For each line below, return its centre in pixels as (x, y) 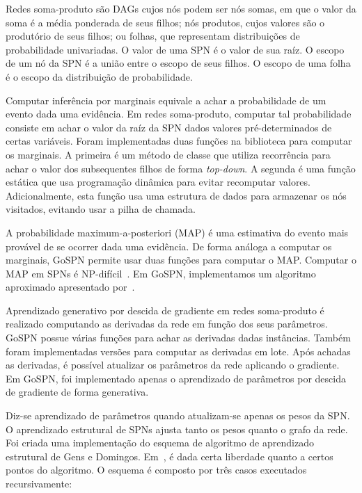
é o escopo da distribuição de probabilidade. (99, 76)
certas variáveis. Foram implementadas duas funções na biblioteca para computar (179, 141)
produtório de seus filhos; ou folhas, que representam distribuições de (153, 36)
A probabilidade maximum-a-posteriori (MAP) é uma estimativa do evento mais (177, 232)
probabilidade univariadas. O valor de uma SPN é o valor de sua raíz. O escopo (175, 49)
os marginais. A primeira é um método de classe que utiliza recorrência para (168, 154)
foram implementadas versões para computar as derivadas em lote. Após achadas (178, 351)
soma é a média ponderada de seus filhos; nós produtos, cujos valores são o (165, 22)
